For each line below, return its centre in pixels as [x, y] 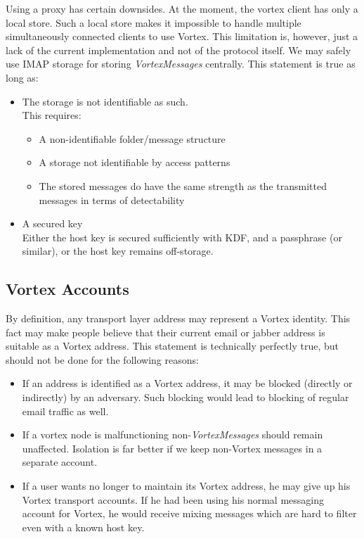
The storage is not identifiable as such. [105, 101]
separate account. [60, 462]
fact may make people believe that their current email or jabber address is [165, 332]
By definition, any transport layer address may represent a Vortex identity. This [178, 318]
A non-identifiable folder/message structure [132, 138]
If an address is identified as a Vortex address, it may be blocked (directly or [187, 383]
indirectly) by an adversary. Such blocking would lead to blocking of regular [186, 397]
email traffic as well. [65, 411]
